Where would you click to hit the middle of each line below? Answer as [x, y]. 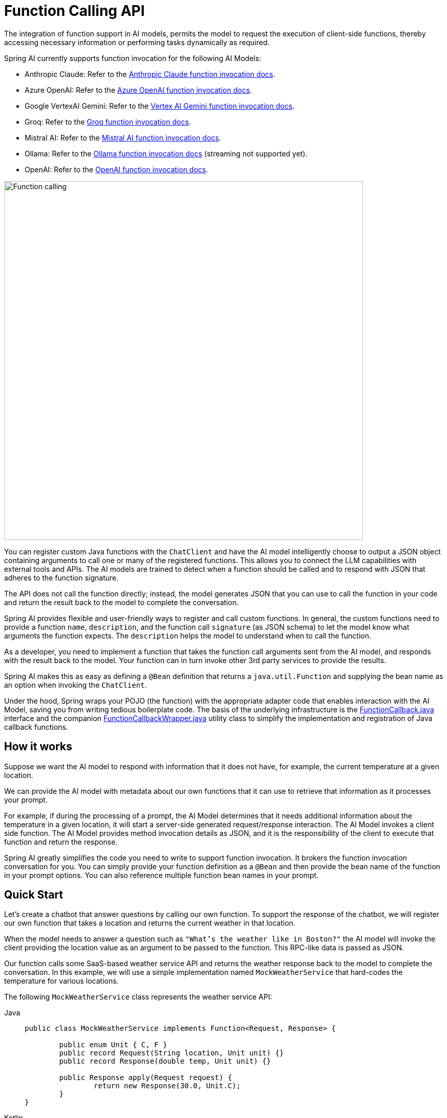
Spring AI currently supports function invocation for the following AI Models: [133, 58]
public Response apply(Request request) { [146, 1078]
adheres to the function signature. [62, 577]
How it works [38, 747]
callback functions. [36, 727]
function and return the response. [61, 842]
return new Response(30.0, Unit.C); [167, 1086]
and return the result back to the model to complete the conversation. [121, 602]
